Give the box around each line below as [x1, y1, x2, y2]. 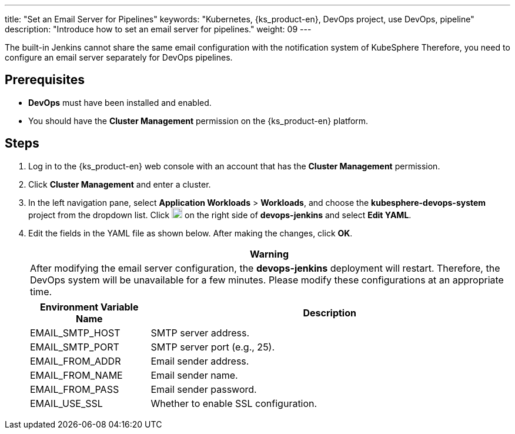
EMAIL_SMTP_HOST [30, 326, 121, 339]
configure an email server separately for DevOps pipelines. [5, 52, 233, 62]
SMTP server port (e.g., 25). [151, 340, 275, 353]
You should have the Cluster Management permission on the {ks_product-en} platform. [28, 115, 369, 126]
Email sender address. [151, 355, 249, 367]
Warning [250, 248, 289, 260]
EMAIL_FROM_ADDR [30, 355, 121, 367]
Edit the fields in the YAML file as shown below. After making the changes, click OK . [28, 228, 353, 238]
